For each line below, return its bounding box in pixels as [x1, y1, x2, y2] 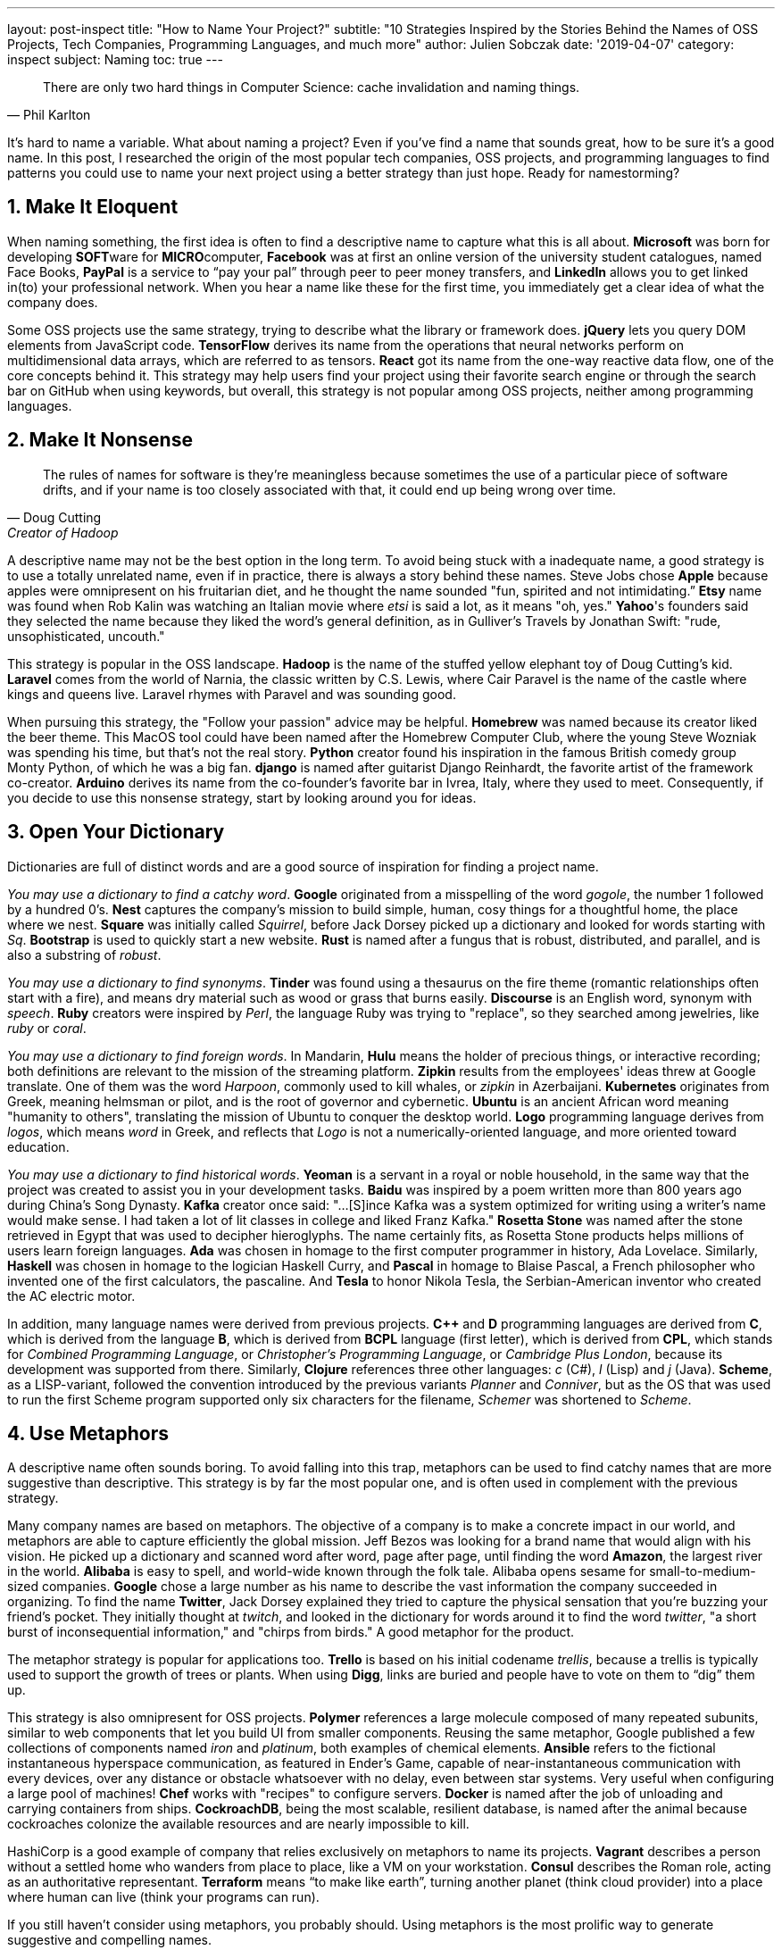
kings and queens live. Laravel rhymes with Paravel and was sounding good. [7, 686, 456, 702]
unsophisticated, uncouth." [7, 628, 165, 644]
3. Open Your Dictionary [7, 821, 225, 844]
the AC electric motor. [7, 1287, 136, 1304]
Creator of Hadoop [7, 524, 119, 540]
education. [7, 1138, 70, 1154]
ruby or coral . [7, 1020, 87, 1036]
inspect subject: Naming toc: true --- [7, 52, 223, 67]
